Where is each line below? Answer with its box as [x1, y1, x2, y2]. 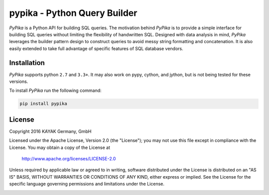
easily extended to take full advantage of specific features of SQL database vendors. [9, 45, 184, 52]
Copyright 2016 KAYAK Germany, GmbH [9, 128, 92, 134]
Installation [9, 59, 45, 67]
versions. [9, 78, 28, 84]
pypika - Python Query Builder [9, 7, 137, 18]
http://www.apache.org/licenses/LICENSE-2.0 [21, 156, 116, 162]
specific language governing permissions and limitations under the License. [9, 181, 164, 187]
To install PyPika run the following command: [9, 87, 102, 94]
